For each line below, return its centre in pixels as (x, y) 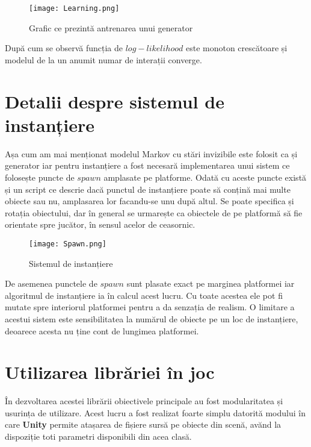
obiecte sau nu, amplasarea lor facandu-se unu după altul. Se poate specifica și (149, 201)
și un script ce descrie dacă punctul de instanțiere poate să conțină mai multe (148, 189)
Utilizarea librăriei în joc (110, 372)
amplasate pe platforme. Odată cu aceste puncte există (205, 177)
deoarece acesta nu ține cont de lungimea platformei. (102, 330)
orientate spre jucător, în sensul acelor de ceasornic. (100, 224)
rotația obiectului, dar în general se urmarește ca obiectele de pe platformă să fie (154, 212)
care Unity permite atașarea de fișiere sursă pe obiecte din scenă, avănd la (143, 424)
